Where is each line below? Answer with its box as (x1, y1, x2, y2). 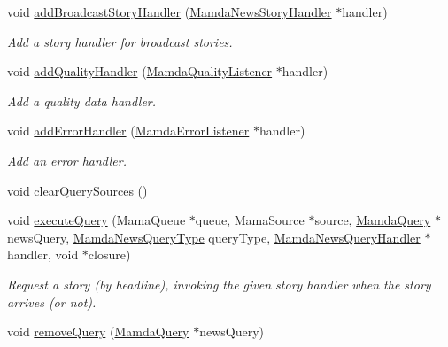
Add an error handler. (7, 150, 127, 169)
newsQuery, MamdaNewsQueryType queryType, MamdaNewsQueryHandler (7, 227, 421, 246)
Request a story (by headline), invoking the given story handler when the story (7, 274, 431, 293)
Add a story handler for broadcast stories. (7, 32, 233, 50)
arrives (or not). (7, 292, 97, 311)
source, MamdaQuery (314, 211, 431, 229)
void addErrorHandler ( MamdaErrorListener (7, 121, 250, 140)
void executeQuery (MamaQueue (7, 211, 186, 229)
